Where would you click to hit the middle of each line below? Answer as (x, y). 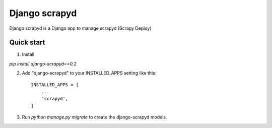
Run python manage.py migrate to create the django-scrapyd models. (94, 117)
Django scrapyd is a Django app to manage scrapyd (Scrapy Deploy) (80, 28)
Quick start (27, 43)
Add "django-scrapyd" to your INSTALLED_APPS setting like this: (89, 73)
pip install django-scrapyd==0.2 (43, 63)
